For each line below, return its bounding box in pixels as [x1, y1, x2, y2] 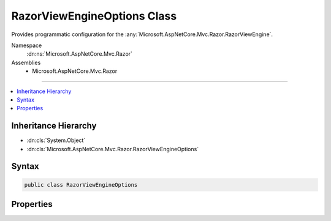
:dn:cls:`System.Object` [26, 137, 86, 144]
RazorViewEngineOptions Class [11, 9, 177, 23]
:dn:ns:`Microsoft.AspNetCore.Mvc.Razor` [26, 50, 133, 58]
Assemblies [11, 59, 41, 66]
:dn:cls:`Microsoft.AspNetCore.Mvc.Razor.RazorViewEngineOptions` [26, 145, 199, 152]
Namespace [11, 42, 42, 49]
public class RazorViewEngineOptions [24, 181, 138, 188]
